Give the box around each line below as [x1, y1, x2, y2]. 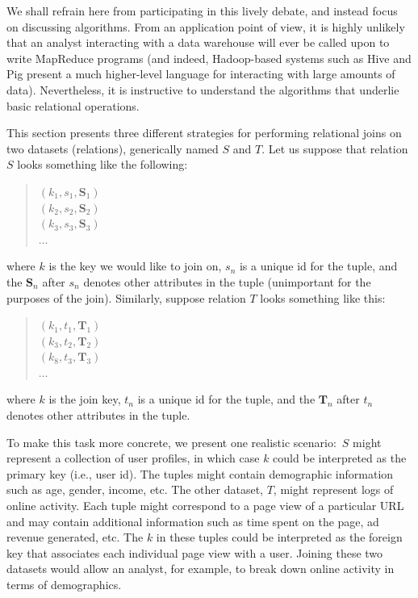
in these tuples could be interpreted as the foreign [156, 529, 403, 546]
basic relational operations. [6, 97, 140, 114]
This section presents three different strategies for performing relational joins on [6, 124, 402, 141]
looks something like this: [260, 289, 386, 306]
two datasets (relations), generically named [6, 140, 219, 157]
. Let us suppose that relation [261, 140, 408, 157]
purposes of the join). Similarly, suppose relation [6, 289, 246, 306]
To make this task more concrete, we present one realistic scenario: [6, 433, 336, 450]
